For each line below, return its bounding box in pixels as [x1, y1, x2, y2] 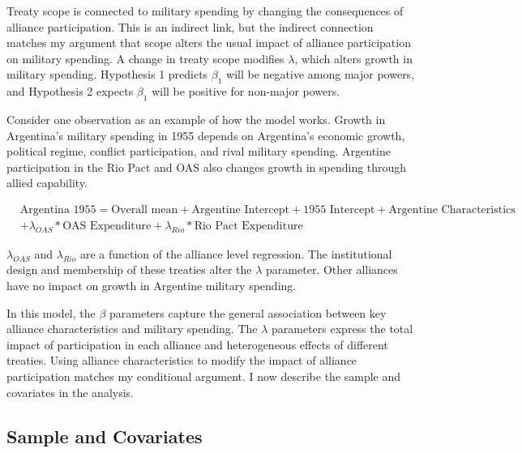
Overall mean [111, 203, 178, 216]
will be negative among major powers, [226, 66, 415, 83]
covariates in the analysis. [6, 383, 134, 400]
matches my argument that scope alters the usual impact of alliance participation [6, 34, 411, 51]
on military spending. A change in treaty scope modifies [6, 49, 285, 66]
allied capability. [6, 174, 88, 191]
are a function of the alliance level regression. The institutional [79, 245, 392, 262]
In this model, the [6, 304, 96, 321]
